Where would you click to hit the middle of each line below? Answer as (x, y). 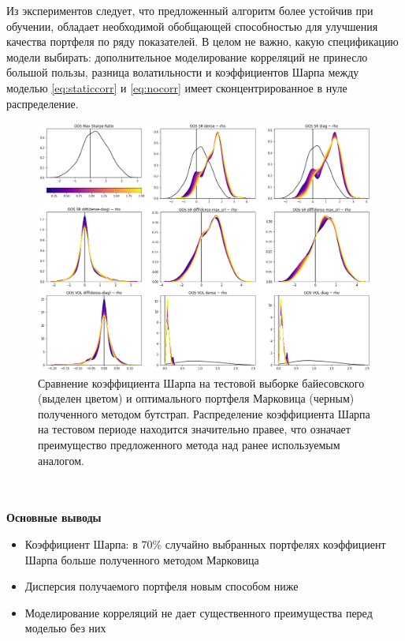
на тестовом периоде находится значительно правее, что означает (194, 429)
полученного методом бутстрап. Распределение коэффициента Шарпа (204, 413)
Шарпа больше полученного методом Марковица (142, 559)
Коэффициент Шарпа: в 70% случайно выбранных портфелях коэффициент (205, 544)
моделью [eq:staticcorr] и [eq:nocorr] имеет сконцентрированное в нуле (177, 87)
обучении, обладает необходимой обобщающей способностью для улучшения (192, 26)
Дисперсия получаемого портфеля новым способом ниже (162, 586)
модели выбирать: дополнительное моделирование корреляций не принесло (187, 56)
